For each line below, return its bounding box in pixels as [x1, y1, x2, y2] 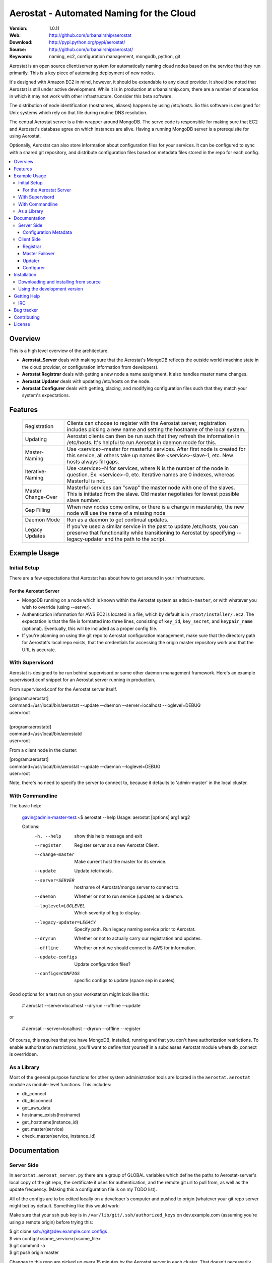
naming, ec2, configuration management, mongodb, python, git [49, 54, 181, 60]
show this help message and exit [74, 833, 142, 839]
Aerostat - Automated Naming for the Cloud [9, 8, 196, 19]
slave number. [66, 497, 101, 504]
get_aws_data [22, 1104, 50, 1111]
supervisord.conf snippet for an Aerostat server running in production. [9, 677, 156, 683]
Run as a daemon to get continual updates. [66, 516, 169, 523]
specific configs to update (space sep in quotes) [74, 978, 175, 984]
